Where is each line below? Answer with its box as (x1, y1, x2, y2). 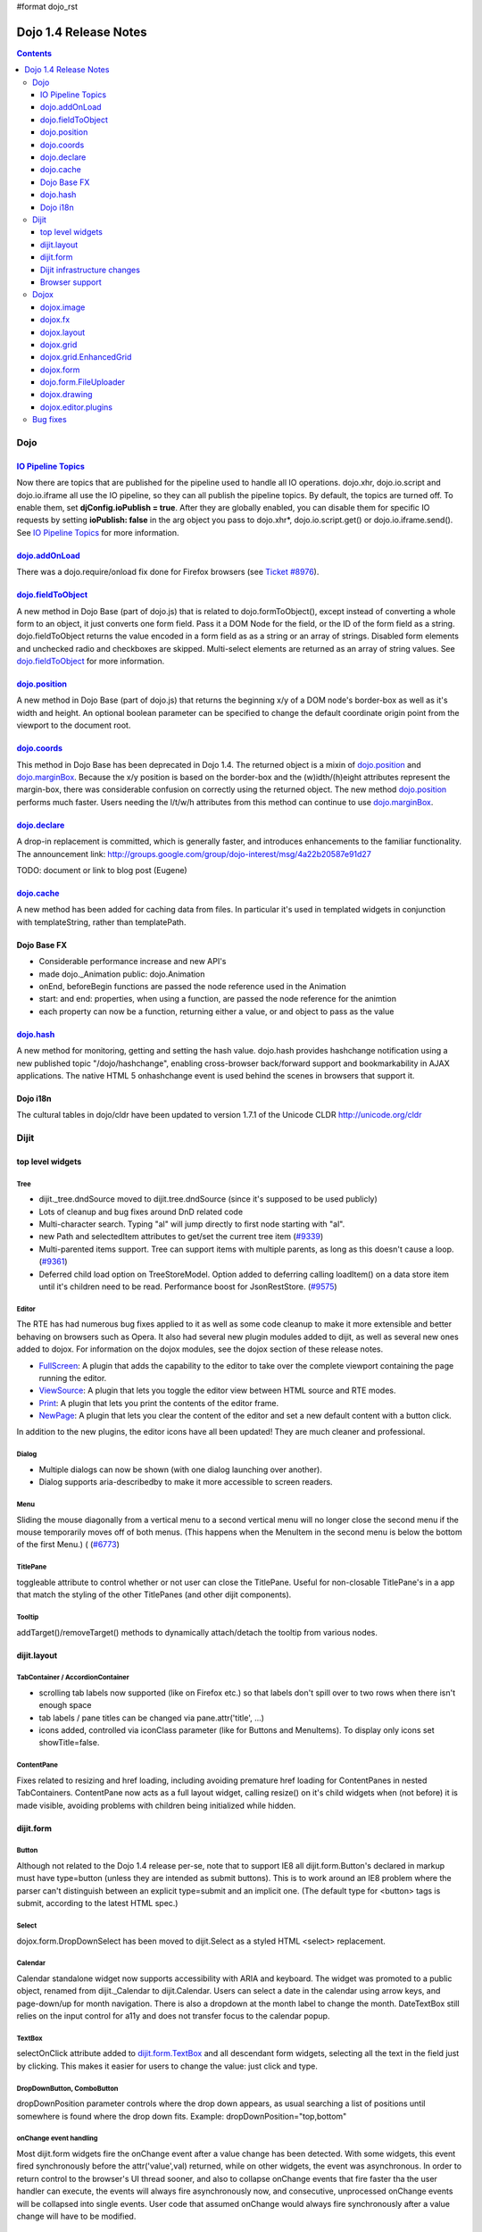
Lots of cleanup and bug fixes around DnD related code (38, 1206, 244, 1217)
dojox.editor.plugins (40, 402, 113, 412)
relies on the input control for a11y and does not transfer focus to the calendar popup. (16, 2011, 330, 2021)
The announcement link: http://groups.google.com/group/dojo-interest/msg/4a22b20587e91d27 (16, 848, 372, 859)
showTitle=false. (38, 1737, 100, 1748)
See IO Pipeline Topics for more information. (16, 527, 179, 537)
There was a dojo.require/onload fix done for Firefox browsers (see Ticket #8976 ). (16, 567, 320, 578)
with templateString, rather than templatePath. (16, 916, 187, 928)
